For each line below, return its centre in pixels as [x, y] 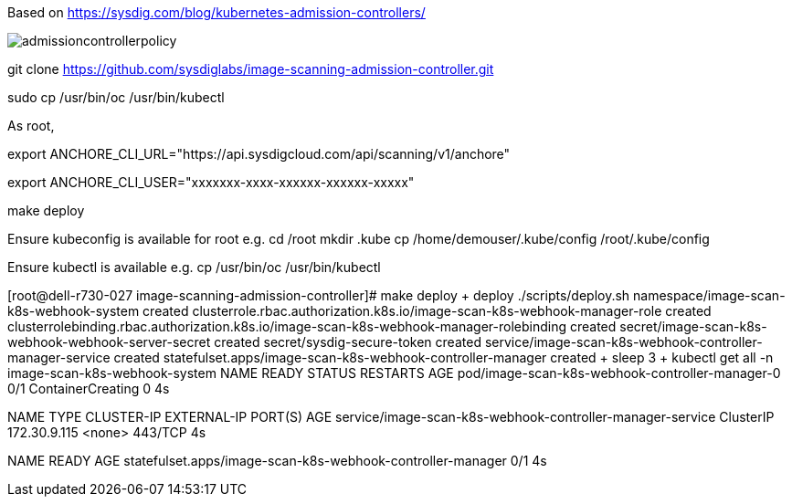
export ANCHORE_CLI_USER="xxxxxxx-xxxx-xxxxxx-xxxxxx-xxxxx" [211, 182]
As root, [31, 126]
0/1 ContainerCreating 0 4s [89, 388]
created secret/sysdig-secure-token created [348, 342]
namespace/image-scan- [709, 295]
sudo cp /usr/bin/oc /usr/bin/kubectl [116, 97]
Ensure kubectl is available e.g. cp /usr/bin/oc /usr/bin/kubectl [194, 267]
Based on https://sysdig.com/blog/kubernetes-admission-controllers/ [216, 12]
